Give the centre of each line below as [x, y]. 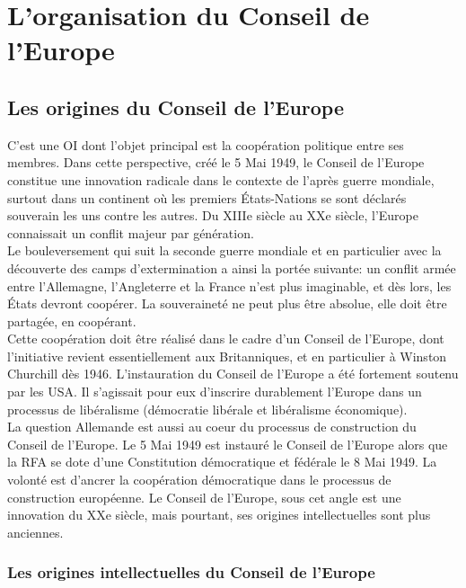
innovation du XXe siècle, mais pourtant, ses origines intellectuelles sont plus [219, 515]
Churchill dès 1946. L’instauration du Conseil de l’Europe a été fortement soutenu [233, 374]
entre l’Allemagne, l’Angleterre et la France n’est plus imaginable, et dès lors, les [229, 285]
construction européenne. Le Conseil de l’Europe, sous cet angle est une [204, 497]
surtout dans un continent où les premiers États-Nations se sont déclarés [207, 197]
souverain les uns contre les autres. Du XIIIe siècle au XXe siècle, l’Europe [213, 215]
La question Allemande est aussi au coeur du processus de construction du [212, 427]
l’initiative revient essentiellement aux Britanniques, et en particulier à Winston [227, 356]
